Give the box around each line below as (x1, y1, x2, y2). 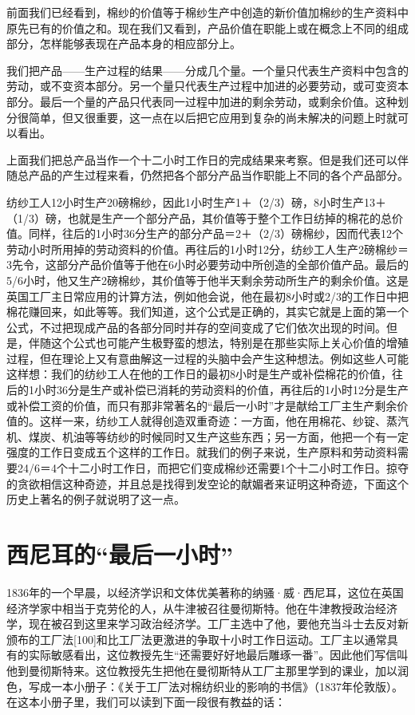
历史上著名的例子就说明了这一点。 (6, 491, 185, 508)
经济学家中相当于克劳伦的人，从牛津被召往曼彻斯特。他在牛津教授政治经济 (6, 599, 397, 616)
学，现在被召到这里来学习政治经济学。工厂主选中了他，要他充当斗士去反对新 (6, 615, 409, 632)
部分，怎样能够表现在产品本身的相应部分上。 (6, 35, 241, 52)
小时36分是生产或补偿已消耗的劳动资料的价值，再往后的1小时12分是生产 (34, 381, 409, 398)
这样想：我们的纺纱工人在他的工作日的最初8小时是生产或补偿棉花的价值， (6, 365, 392, 382)
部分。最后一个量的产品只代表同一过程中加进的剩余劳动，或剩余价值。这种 (6, 93, 397, 109)
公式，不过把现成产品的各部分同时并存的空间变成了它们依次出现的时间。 (6, 318, 386, 335)
